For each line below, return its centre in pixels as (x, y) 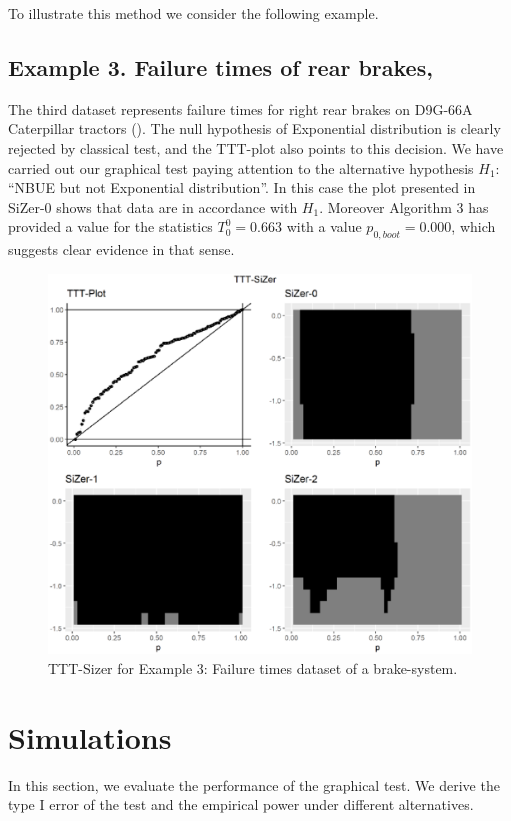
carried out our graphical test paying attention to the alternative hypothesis (241, 167)
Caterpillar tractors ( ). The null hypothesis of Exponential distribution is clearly (254, 128)
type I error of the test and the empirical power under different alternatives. (241, 804)
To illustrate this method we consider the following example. (193, 13)
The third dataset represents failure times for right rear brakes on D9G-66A (240, 108)
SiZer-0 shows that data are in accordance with (153, 206)
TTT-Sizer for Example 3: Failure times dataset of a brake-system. (253, 667)
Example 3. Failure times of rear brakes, (220, 66)
